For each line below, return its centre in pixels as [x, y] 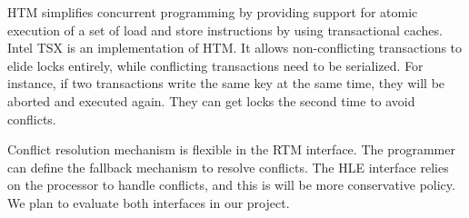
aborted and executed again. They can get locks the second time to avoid [211, 100]
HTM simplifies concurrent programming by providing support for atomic [213, 12]
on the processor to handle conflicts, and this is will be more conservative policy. [231, 185]
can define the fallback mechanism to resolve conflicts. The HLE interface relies [228, 167]
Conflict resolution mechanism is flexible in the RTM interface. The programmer [231, 149]
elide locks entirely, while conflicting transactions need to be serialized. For [215, 65]
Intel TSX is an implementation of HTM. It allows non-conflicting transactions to [235, 48]
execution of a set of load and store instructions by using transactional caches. [225, 30]
